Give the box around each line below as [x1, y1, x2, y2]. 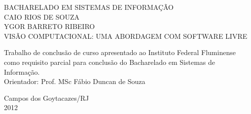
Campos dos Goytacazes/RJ [4, 92, 89, 103]
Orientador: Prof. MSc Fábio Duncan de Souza [4, 76, 145, 86]
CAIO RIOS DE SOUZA [4, 11, 80, 22]
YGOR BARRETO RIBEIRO [4, 21, 95, 31]
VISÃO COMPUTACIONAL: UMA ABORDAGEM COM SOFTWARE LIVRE [4, 30, 248, 41]
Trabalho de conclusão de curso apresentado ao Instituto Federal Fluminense [4, 47, 236, 57]
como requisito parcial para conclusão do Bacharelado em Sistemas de [4, 57, 215, 67]
